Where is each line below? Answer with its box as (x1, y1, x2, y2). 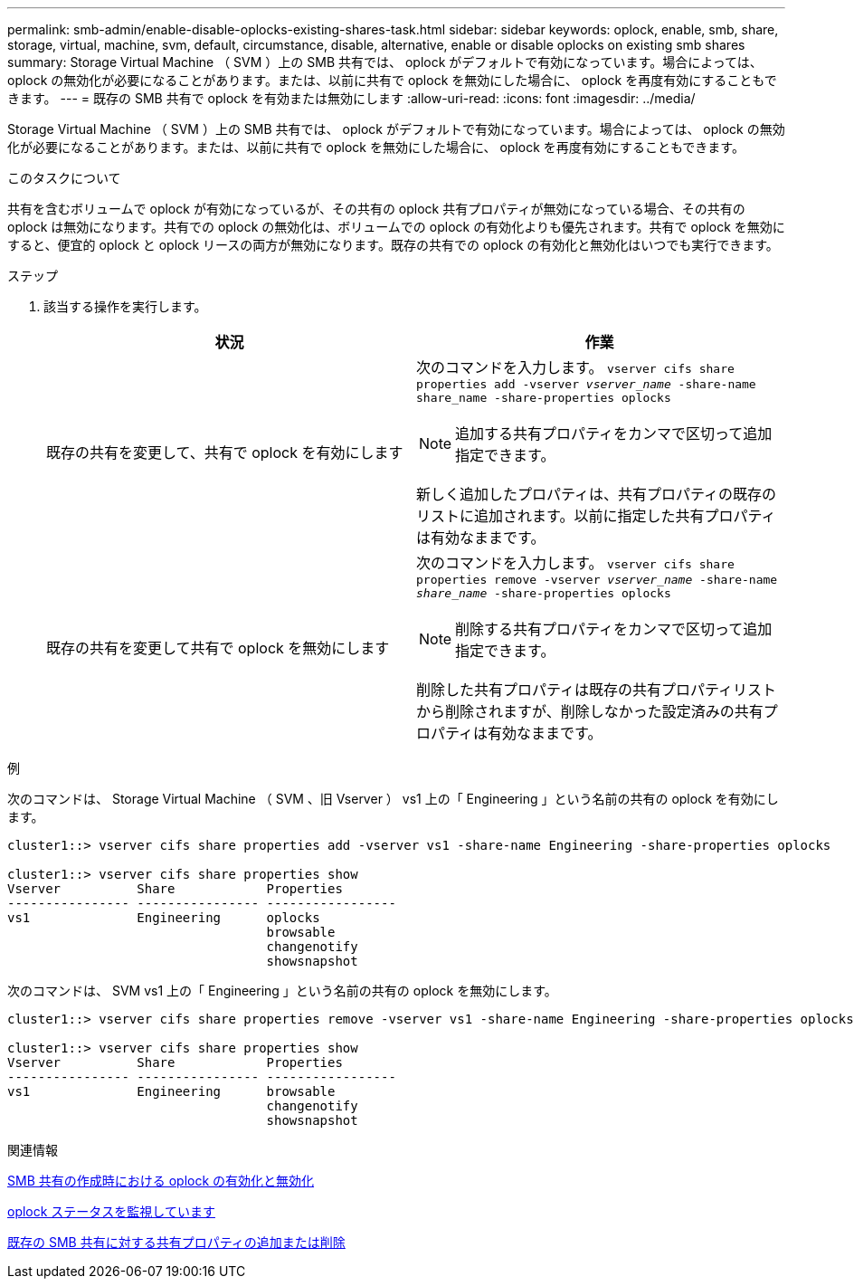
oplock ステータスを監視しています (7, 1204, 215, 1219)
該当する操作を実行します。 (43, 299, 207, 314)
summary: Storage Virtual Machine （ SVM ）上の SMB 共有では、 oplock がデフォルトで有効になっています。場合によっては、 (7, 54, 763, 70)
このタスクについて (7, 170, 121, 186)
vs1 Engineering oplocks (7, 910, 320, 925)
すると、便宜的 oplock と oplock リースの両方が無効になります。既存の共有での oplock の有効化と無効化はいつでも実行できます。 (7, 237, 779, 252)
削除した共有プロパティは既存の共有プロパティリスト (416, 681, 777, 699)
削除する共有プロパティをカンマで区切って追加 (455, 620, 773, 638)
